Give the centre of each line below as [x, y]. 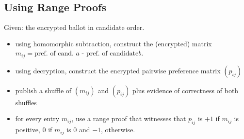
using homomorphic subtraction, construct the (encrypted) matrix [114, 43]
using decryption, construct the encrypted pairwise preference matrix [118, 70]
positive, [28, 130]
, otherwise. [118, 130]
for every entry [37, 118]
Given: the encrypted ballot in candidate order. [74, 27]
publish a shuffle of [43, 90]
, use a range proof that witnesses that [129, 118]
